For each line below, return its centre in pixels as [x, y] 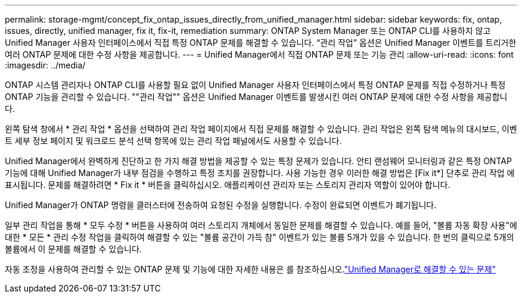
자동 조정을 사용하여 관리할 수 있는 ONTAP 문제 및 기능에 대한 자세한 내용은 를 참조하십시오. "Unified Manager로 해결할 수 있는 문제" [251, 269]
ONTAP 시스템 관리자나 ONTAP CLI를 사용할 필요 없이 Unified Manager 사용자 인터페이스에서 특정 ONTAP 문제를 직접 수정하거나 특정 [255, 85]
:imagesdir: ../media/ [45, 65]
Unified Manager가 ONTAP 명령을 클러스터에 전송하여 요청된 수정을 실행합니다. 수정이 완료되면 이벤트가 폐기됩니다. [221, 205]
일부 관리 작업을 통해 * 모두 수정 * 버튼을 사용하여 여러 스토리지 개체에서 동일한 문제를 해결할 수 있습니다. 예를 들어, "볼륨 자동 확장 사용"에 [261, 225]
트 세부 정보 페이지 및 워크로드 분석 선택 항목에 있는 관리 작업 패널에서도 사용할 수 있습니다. [173, 141]
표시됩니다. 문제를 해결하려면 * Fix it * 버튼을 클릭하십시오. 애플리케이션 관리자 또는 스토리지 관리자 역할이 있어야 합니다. [228, 185]
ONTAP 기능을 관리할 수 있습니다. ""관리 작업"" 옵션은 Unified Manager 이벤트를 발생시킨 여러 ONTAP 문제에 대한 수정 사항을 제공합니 [256, 97]
